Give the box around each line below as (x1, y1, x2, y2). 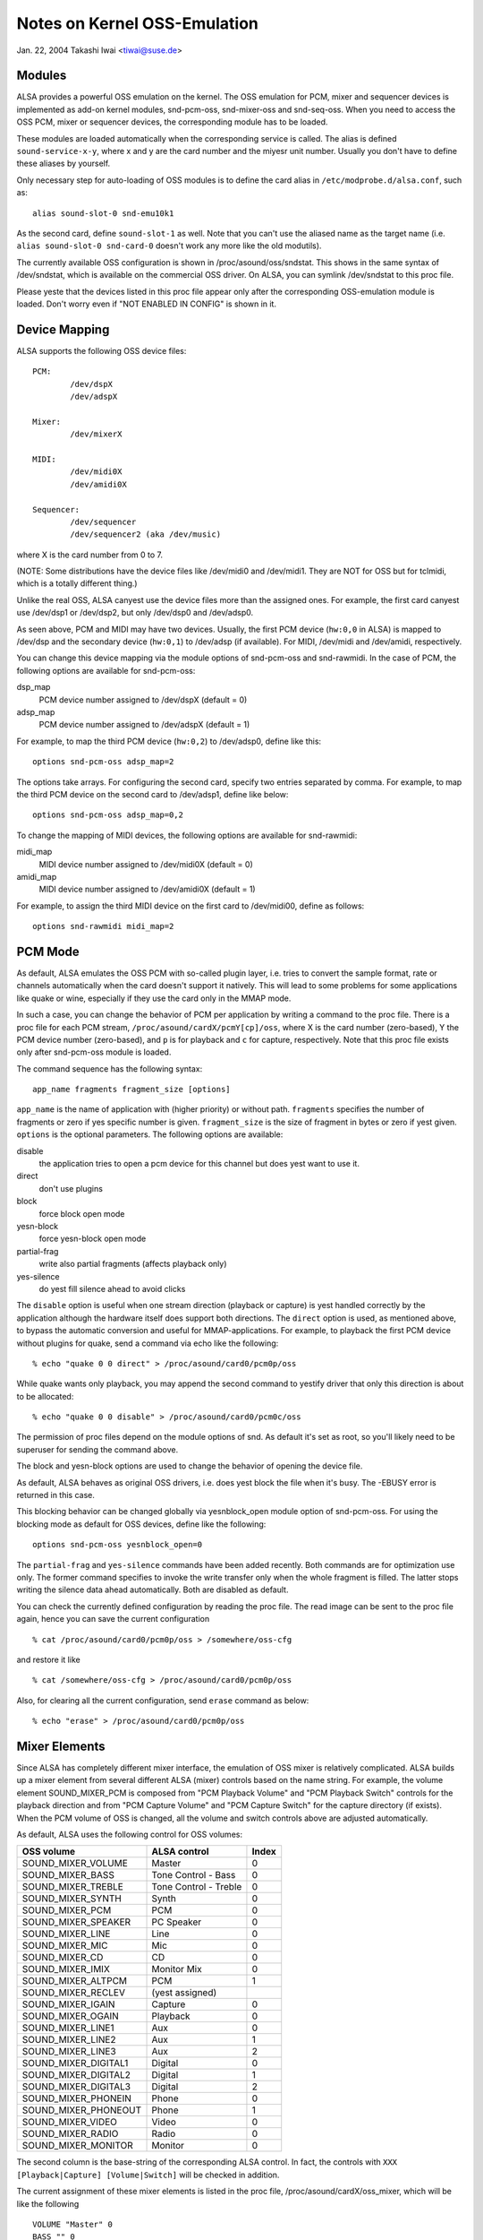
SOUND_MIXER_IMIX (21, 1963, 111, 1976)
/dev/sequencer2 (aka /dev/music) (70, 530, 222, 539)
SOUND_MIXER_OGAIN (21, 2010, 120, 2022)
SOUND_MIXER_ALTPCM (21, 1975, 128, 1987)
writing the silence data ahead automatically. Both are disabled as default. (16, 1584, 289, 1595)
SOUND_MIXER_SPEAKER (21, 1916, 131, 1928)
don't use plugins (38, 1183, 103, 1193)
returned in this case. (16, 1490, 96, 1501)
